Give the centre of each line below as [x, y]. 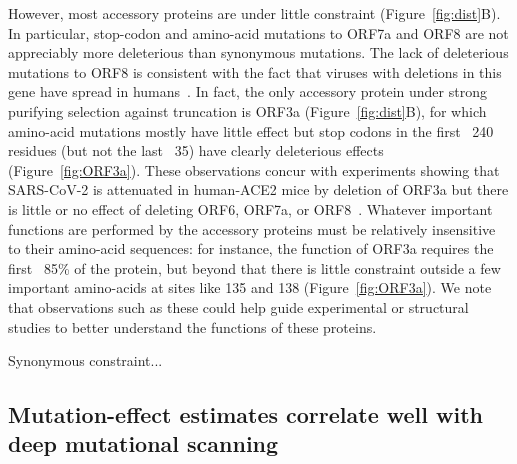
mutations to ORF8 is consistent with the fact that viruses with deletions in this [255, 71]
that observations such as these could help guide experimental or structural [238, 306]
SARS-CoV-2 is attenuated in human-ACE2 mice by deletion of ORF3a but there [258, 189]
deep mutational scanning [143, 443]
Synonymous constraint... [85, 360]
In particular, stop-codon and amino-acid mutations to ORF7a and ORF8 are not [258, 32]
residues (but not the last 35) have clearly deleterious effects [196, 150]
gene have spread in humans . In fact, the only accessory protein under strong [247, 91]
